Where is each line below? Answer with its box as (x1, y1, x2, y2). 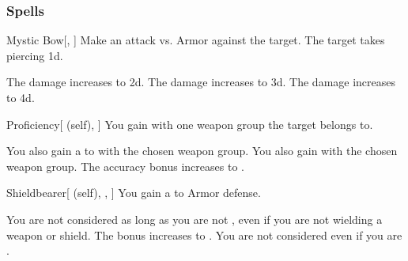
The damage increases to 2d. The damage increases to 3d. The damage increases (6, 74, 396, 90)
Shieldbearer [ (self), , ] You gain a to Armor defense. (6, 184, 261, 201)
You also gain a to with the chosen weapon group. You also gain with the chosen (6, 142, 398, 159)
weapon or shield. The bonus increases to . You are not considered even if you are (6, 226, 402, 243)
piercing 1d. (6, 47, 63, 63)
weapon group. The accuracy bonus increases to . (6, 157, 244, 174)
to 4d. (6, 89, 35, 105)
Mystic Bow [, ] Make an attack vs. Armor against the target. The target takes (6, 32, 385, 48)
